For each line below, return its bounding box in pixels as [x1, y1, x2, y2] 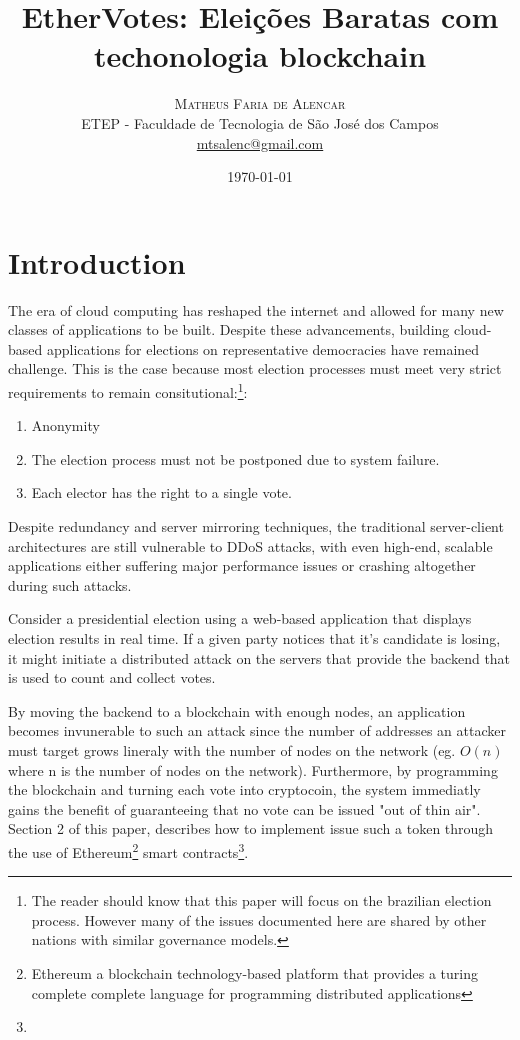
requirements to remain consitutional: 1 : [8, 379, 248, 402]
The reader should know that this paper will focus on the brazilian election [31, 890, 492, 911]
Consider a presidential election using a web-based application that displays [8, 608, 472, 629]
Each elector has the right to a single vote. [31, 482, 292, 503]
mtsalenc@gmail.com [196, 132, 324, 153]
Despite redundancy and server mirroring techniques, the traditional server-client [8, 516, 504, 537]
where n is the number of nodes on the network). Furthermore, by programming [8, 759, 498, 780]
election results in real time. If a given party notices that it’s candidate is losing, [8, 628, 501, 648]
